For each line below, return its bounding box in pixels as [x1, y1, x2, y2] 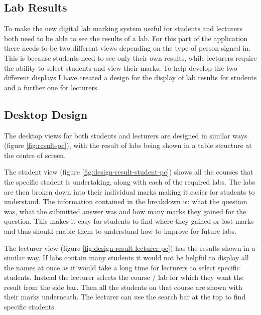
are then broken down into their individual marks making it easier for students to [4, 186, 255, 197]
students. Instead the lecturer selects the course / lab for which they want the [4, 272, 243, 282]
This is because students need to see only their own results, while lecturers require [4, 52, 257, 63]
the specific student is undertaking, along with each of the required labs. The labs [4, 176, 255, 187]
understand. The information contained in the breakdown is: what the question [4, 196, 247, 207]
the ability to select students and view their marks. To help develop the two [4, 62, 237, 73]
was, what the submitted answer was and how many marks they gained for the [4, 206, 246, 216]
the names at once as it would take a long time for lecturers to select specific [4, 262, 240, 272]
